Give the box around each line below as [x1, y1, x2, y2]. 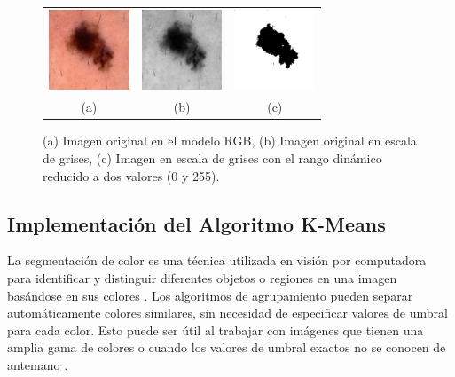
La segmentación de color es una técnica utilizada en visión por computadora [7, 251, 427, 270]
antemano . [7, 355, 68, 373]
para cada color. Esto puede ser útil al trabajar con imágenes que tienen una [7, 320, 424, 339]
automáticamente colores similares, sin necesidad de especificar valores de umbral [7, 303, 448, 322]
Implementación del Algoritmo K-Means [7, 209, 386, 237]
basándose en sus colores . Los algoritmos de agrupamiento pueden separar [7, 286, 413, 304]
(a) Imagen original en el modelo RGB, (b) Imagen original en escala [43, 131, 417, 150]
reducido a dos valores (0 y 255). [43, 166, 220, 185]
